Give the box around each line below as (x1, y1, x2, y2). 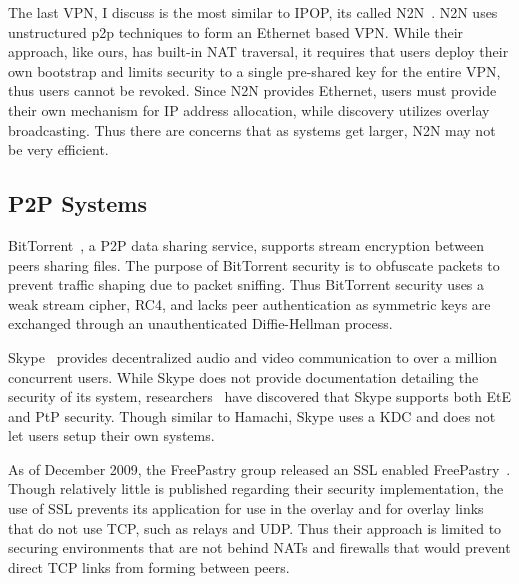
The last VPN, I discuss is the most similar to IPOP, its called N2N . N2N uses (8, 2, 498, 22)
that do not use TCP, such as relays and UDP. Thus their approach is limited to (8, 517, 502, 538)
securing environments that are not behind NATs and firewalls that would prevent (8, 537, 511, 558)
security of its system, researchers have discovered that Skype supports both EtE (8, 386, 511, 407)
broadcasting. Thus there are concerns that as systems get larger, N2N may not (8, 119, 496, 140)
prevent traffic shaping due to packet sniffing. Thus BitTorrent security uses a (8, 274, 485, 295)
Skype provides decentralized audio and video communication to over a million (8, 346, 498, 367)
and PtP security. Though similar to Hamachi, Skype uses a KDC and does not (8, 405, 496, 426)
